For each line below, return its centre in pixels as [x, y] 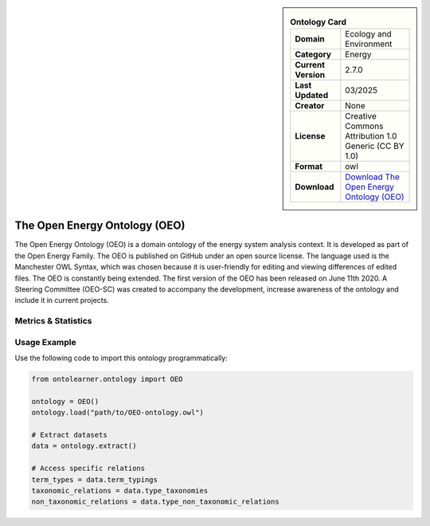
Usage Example [45, 342]
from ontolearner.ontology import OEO [107, 379]
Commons [364, 126]
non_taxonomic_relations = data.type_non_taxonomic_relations [155, 502]
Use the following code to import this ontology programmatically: [121, 358]
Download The [372, 177]
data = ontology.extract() [84, 446]
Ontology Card [318, 22]
